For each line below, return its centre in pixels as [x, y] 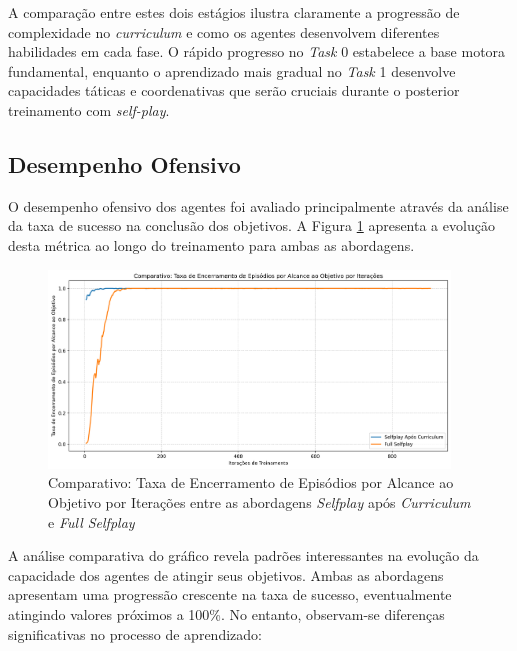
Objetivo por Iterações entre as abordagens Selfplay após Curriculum [259, 501]
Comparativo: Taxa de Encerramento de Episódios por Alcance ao [251, 482]
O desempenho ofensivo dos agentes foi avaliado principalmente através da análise [258, 205]
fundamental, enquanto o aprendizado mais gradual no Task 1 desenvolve [232, 70]
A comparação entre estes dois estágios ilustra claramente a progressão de [234, 12]
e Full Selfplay [91, 521]
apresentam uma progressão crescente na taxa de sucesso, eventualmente [230, 594]
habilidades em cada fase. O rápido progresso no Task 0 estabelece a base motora [257, 51]
